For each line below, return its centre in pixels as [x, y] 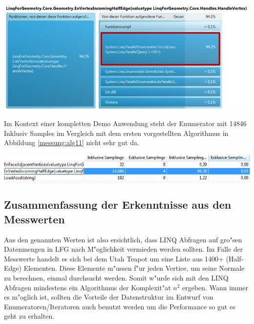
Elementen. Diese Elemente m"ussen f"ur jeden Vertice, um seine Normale [134, 268]
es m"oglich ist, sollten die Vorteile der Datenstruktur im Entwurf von [109, 297]
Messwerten [34, 219]
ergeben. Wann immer [215, 287]
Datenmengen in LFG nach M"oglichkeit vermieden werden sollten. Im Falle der [124, 249]
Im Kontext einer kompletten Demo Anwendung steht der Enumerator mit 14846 [125, 123]
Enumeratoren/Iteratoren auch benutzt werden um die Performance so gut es [120, 306]
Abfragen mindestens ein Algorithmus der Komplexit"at [87, 287]
